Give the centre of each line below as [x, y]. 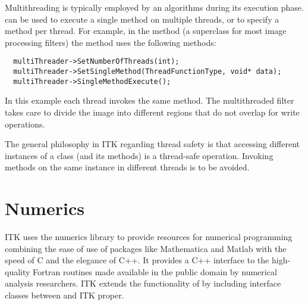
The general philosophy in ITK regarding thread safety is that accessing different [153, 144]
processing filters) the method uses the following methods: [111, 42]
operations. [25, 124]
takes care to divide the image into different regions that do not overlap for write [152, 112]
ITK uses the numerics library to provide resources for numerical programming [149, 237]
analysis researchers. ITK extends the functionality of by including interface [143, 283]
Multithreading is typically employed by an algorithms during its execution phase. [154, 7]
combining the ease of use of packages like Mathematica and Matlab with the [146, 248]
